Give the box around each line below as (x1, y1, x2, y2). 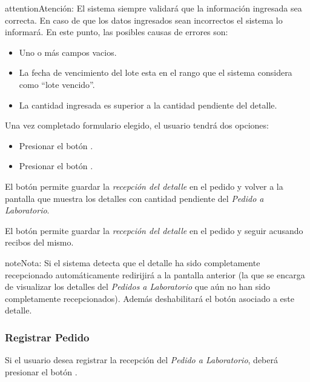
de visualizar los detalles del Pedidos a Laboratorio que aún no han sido (5, 280, 270, 293)
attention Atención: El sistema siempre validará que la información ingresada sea (5, 2, 302, 14)
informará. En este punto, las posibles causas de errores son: (5, 25, 228, 38)
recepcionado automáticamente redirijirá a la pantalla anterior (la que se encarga (5, 268, 305, 281)
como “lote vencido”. (19, 78, 95, 90)
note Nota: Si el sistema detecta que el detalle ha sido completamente (5, 256, 260, 269)
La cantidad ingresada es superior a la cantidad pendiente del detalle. (19, 98, 277, 111)
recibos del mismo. (5, 236, 74, 249)
